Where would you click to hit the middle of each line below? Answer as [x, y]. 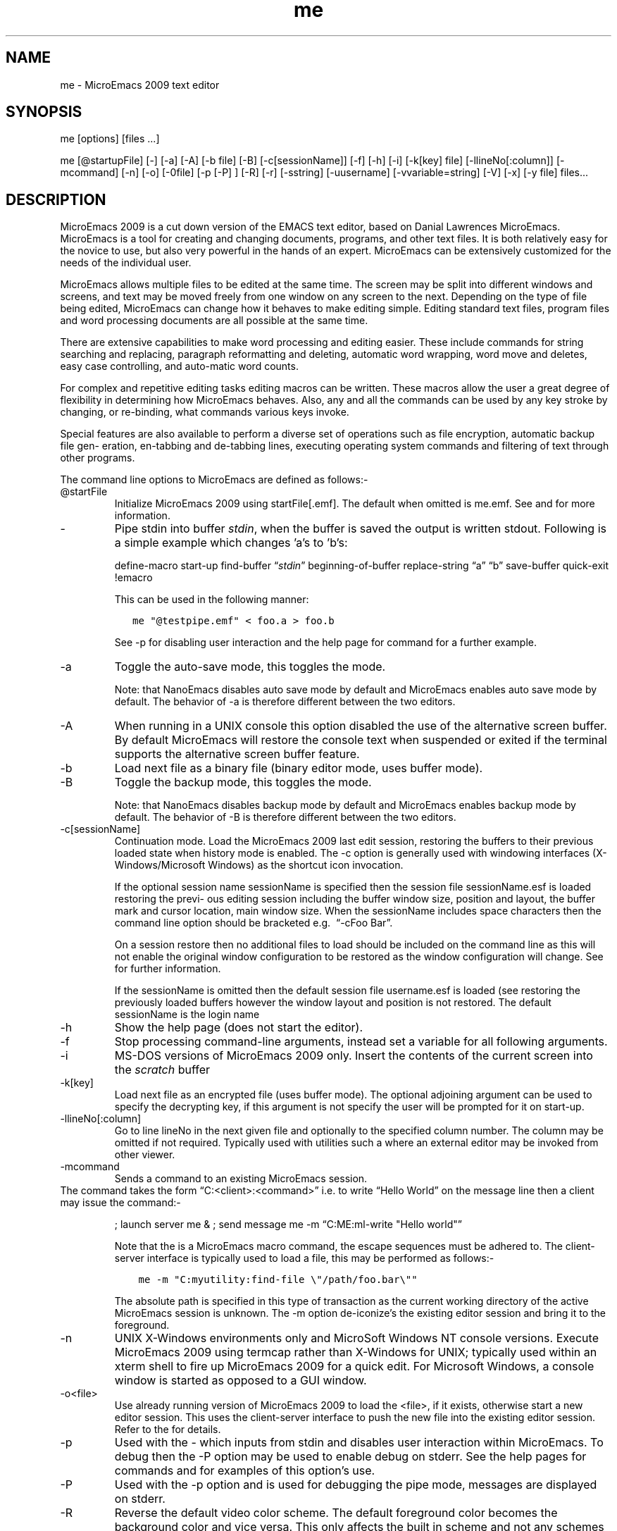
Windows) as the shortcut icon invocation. [306, 865]
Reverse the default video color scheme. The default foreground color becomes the [336, 1513]
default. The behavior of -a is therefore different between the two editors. [285, 702]
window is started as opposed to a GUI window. [241, 1381]
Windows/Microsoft [160, 865]
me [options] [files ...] [110, 139]
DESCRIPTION [56, 199]
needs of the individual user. [126, 263]
